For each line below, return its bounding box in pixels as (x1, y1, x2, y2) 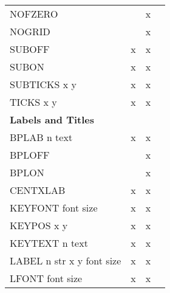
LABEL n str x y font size (10, 253, 121, 267)
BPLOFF (10, 148, 50, 162)
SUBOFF (10, 42, 50, 56)
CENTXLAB (10, 183, 66, 197)
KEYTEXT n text (10, 236, 88, 250)
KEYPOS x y (10, 218, 68, 232)
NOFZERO (10, 7, 58, 21)
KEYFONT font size (10, 201, 98, 215)
